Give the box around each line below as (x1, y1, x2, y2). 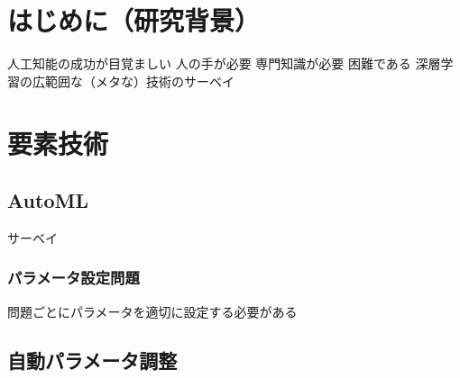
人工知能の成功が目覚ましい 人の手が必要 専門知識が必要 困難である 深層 (7, 54, 441, 73)
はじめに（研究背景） (7, 2, 261, 39)
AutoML (7, 186, 88, 214)
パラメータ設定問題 (7, 266, 140, 289)
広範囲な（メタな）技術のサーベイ (32, 71, 235, 90)
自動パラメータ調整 (7, 346, 178, 373)
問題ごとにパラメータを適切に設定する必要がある (7, 301, 298, 320)
